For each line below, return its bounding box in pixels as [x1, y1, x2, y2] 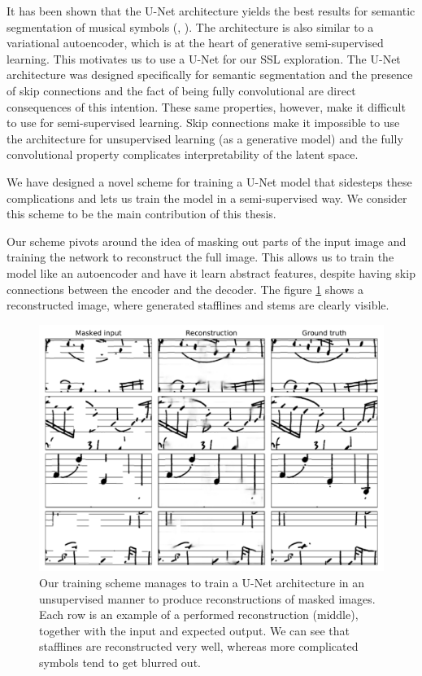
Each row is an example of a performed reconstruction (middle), [39, 606, 359, 623]
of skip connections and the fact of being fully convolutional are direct [7, 81, 356, 99]
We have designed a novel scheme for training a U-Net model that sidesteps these [7, 173, 412, 190]
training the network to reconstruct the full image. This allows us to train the [7, 248, 394, 266]
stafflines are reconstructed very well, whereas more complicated [39, 638, 359, 655]
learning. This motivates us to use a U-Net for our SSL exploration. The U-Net [7, 50, 401, 67]
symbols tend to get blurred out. [39, 653, 201, 670]
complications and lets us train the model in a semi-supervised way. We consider [7, 189, 407, 206]
